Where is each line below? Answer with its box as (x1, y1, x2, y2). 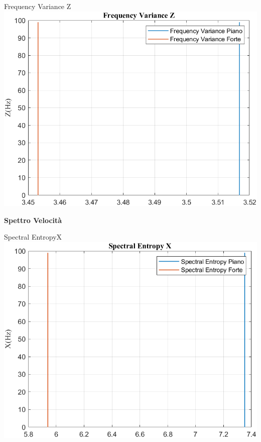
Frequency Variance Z (4, 1, 71, 11)
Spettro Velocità (4, 214, 62, 225)
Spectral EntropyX (4, 232, 62, 242)
